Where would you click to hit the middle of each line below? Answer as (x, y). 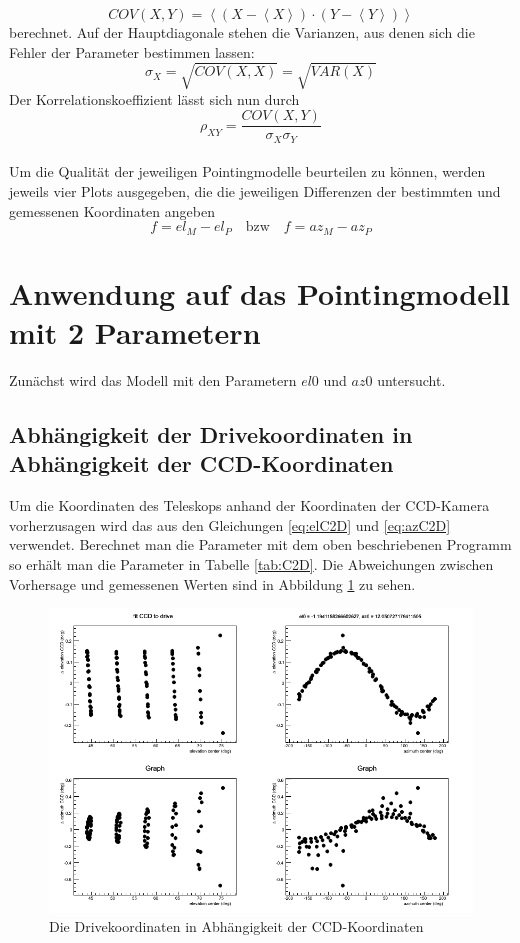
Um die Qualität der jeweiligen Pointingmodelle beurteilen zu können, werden (247, 171)
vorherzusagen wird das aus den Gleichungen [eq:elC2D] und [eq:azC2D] (230, 524)
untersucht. (411, 379)
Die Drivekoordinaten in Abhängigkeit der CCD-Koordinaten (236, 926)
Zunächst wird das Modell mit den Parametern (153, 379)
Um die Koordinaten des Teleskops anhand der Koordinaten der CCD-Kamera (249, 505)
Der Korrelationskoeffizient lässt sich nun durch (154, 98)
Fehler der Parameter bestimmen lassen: (132, 51)
